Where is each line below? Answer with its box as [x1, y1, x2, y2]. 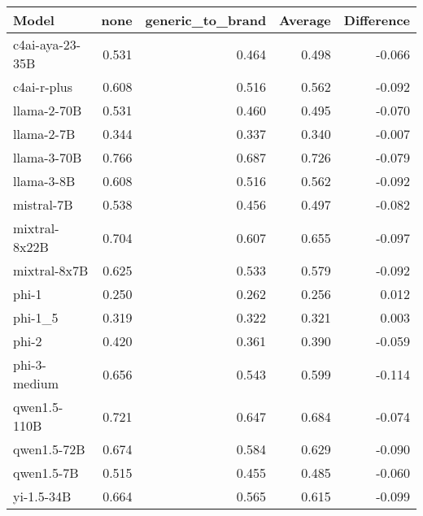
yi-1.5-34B [13, 487, 72, 505]
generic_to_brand [145, 11, 267, 29]
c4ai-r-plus [13, 77, 73, 96]
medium [13, 374, 59, 392]
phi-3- [13, 355, 46, 374]
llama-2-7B [13, 124, 76, 143]
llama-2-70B [13, 101, 82, 119]
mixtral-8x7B [13, 261, 89, 280]
